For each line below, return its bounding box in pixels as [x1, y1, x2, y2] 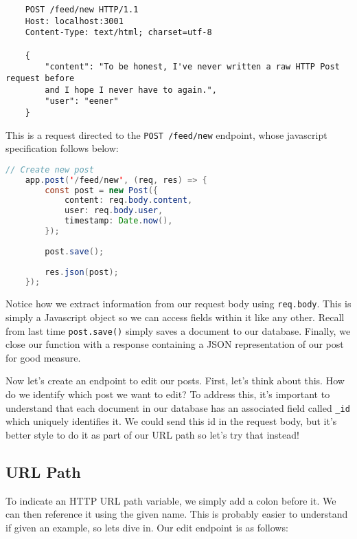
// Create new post [5, 164, 94, 175]
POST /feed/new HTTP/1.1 [25, 5, 139, 14]
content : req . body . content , [64, 195, 193, 206]
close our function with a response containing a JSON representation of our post [5, 337, 344, 351]
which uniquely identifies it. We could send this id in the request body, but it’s [5, 414, 337, 428]
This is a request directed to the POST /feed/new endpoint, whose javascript [5, 127, 327, 142]
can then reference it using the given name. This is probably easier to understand [5, 507, 348, 521]
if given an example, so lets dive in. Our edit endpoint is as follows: [5, 520, 288, 534]
